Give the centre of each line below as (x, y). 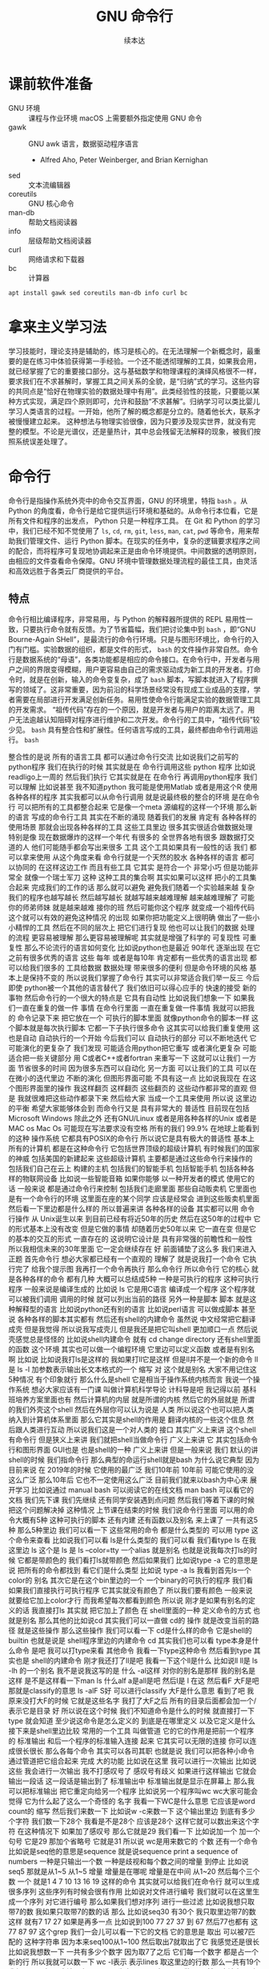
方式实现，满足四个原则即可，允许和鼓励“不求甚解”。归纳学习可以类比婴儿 (137, 401)
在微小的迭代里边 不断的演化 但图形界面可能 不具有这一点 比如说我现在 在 (129, 1078)
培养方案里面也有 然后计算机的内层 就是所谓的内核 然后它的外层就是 (126, 1399)
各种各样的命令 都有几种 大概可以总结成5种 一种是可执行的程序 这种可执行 (137, 1279)
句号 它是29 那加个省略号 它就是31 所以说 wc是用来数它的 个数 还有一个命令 (133, 1841)
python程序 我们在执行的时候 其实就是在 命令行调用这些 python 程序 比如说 (132, 767)
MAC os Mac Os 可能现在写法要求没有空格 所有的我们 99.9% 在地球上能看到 (134, 1129)
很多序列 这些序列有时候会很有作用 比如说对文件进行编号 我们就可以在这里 (130, 1892)
